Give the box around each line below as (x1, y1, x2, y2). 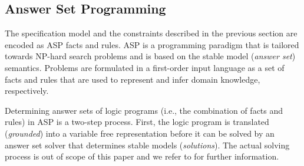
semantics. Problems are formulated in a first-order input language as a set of (5, 61, 285, 73)
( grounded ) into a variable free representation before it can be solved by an (5, 127, 275, 139)
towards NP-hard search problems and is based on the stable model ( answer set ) (5, 50, 296, 62)
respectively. (5, 84, 49, 97)
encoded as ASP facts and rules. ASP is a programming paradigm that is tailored (5, 38, 299, 50)
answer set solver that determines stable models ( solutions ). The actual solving (5, 138, 290, 151)
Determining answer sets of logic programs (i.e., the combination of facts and (5, 104, 283, 116)
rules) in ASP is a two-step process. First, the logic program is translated (5, 116, 269, 128)
